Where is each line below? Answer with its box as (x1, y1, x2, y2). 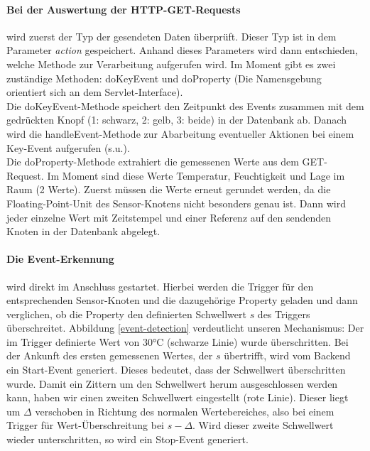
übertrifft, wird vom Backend (224, 348, 351, 363)
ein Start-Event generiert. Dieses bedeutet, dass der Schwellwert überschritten (6, 362, 346, 377)
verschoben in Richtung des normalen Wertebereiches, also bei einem (35, 403, 334, 418)
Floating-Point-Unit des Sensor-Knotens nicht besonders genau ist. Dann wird (6, 195, 346, 210)
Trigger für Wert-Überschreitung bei (6, 418, 165, 433)
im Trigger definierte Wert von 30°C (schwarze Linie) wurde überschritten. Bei (6, 334, 349, 349)
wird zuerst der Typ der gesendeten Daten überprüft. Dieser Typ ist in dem (6, 28, 337, 43)
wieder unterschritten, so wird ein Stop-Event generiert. (6, 432, 249, 447)
